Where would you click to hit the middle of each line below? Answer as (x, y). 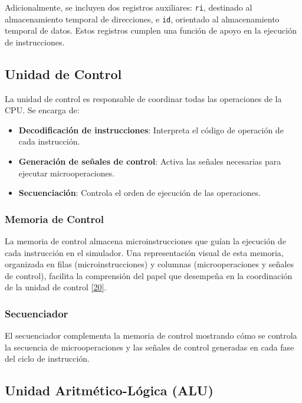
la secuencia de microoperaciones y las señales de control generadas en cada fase (150, 347)
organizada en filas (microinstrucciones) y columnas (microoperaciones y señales (149, 264)
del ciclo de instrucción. (47, 358)
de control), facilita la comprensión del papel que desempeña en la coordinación (149, 275)
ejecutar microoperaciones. (67, 173)
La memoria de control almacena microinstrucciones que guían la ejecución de (145, 241)
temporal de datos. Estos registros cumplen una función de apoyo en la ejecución (151, 30)
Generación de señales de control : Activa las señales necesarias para (150, 161)
